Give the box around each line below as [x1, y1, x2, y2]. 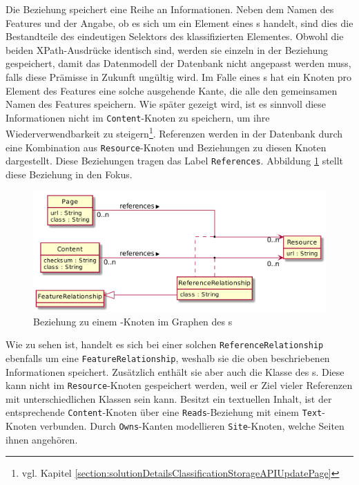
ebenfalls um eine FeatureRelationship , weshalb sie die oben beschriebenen [6, 350, 330, 365]
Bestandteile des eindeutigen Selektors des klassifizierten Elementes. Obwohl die [6, 29, 344, 44]
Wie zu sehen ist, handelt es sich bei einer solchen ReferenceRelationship [6, 337, 324, 352]
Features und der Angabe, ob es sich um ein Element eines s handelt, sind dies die [6, 15, 353, 30]
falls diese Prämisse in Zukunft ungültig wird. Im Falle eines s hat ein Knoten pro [6, 69, 352, 84]
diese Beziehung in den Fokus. [6, 167, 133, 181]
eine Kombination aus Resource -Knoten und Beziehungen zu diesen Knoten [6, 140, 327, 154]
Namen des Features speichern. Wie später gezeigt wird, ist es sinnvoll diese [6, 97, 327, 111]
